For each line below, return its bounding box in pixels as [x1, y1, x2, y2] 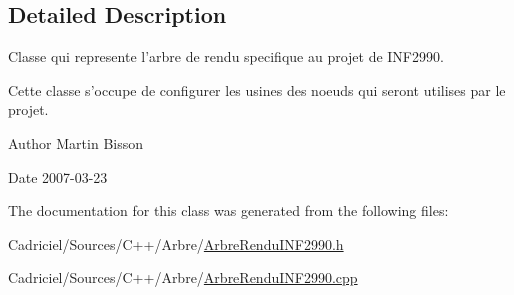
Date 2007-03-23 [8, 166, 108, 187]
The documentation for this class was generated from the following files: [8, 200, 449, 221]
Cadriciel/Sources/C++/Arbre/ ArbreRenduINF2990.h [8, 233, 344, 254]
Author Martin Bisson [8, 132, 144, 153]
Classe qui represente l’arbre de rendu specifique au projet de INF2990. [8, 46, 444, 67]
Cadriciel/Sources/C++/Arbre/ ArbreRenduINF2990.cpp [8, 267, 358, 288]
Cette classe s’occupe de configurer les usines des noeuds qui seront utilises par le [8, 79, 506, 100]
